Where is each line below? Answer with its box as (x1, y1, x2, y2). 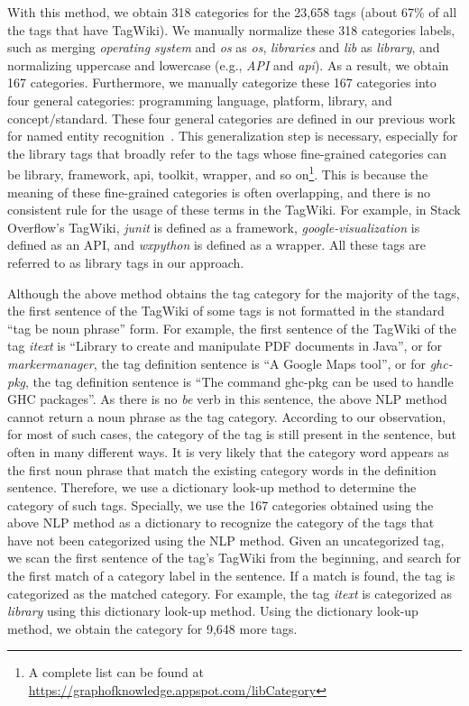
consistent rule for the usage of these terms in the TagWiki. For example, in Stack (7, 200, 461, 219)
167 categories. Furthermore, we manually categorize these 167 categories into (7, 73, 437, 92)
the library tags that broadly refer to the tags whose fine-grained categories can (7, 143, 447, 162)
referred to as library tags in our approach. (7, 252, 244, 271)
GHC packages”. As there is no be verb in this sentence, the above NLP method (7, 390, 447, 408)
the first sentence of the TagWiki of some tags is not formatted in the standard (7, 301, 445, 320)
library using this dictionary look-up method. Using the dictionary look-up (7, 601, 418, 620)
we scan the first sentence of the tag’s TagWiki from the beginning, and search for (7, 548, 461, 567)
